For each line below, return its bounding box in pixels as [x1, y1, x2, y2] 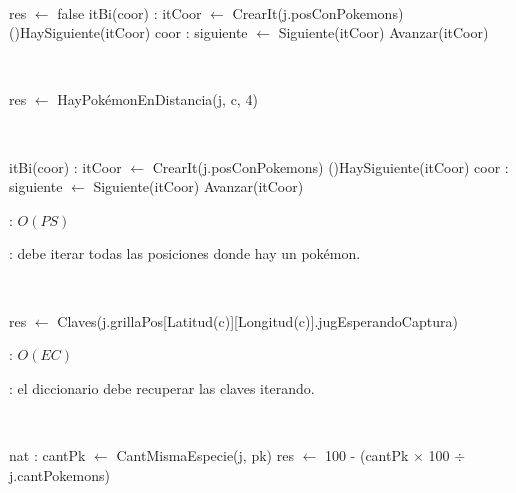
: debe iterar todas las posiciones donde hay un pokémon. [9, 243, 361, 264]
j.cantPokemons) [9, 464, 110, 485]
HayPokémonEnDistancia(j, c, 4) [57, 89, 258, 110]
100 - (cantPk [324, 444, 409, 465]
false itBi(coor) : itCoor [57, 2, 202, 23]
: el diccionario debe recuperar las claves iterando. [9, 377, 315, 398]
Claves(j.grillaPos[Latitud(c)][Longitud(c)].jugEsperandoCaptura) [57, 310, 458, 331]
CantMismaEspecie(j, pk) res [116, 444, 294, 465]
